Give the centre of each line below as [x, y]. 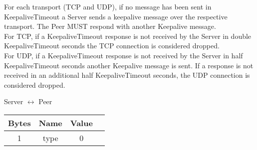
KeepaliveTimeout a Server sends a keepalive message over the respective [116, 16]
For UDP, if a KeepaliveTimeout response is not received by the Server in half [124, 55]
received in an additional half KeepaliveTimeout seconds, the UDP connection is [127, 75]
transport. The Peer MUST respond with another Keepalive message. [110, 26]
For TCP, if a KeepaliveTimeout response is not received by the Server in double [128, 36]
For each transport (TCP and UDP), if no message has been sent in [108, 6]
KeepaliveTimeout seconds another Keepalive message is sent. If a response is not [129, 65]
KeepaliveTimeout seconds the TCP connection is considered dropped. [112, 46]
